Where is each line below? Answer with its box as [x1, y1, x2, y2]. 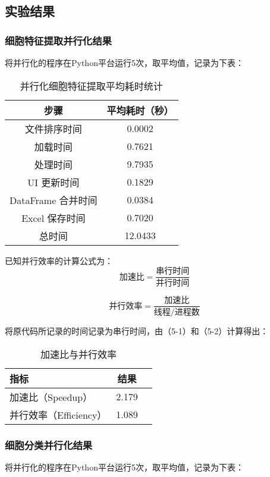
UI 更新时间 [27, 175, 80, 189]
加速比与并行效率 [40, 347, 117, 361]
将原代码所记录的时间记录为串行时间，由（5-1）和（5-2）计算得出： [5, 325, 269, 337]
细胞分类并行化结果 [5, 437, 93, 452]
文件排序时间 [24, 121, 82, 136]
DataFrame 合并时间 [10, 193, 98, 207]
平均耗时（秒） [106, 103, 174, 117]
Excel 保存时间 [21, 211, 86, 225]
